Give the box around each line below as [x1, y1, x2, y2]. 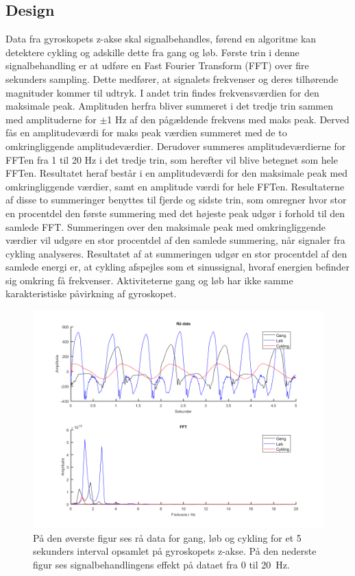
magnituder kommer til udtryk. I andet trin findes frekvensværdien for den [5, 85, 319, 99]
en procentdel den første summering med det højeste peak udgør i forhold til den [5, 205, 345, 220]
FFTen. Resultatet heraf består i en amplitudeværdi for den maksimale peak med [5, 166, 348, 180]
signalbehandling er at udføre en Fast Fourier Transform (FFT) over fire [5, 58, 309, 73]
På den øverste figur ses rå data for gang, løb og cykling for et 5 [33, 530, 302, 544]
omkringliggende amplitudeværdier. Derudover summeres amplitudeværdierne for [5, 138, 346, 153]
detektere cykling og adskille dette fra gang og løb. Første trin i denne [5, 45, 299, 59]
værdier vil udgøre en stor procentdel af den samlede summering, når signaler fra [5, 233, 345, 247]
